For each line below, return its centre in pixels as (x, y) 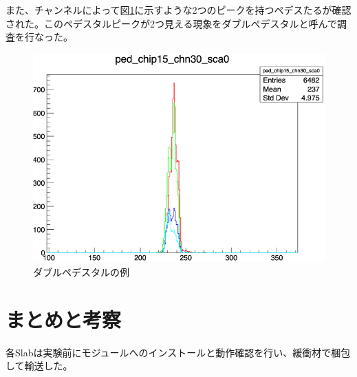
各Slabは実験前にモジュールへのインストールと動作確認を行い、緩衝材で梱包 (178, 352)
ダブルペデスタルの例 (81, 272)
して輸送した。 (39, 366)
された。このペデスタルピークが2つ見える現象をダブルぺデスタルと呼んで (171, 23)
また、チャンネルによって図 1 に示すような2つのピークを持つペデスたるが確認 (178, 10)
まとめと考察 (64, 319)
